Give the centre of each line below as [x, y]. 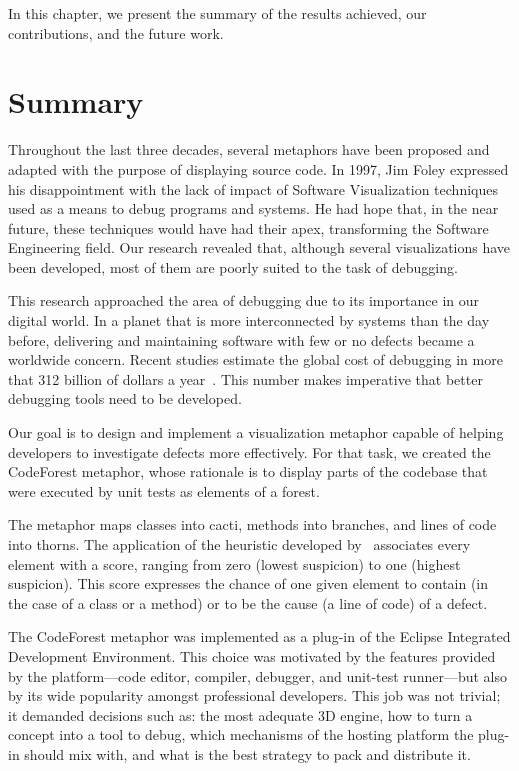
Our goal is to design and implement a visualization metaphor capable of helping [256, 432]
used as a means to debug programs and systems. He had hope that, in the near [253, 208]
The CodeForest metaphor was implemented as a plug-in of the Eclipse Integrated [259, 636]
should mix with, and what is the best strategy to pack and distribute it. [247, 753]
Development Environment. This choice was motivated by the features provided [252, 655]
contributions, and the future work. [116, 32]
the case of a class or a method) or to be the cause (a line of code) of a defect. [248, 602]
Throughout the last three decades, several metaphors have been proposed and [249, 149]
